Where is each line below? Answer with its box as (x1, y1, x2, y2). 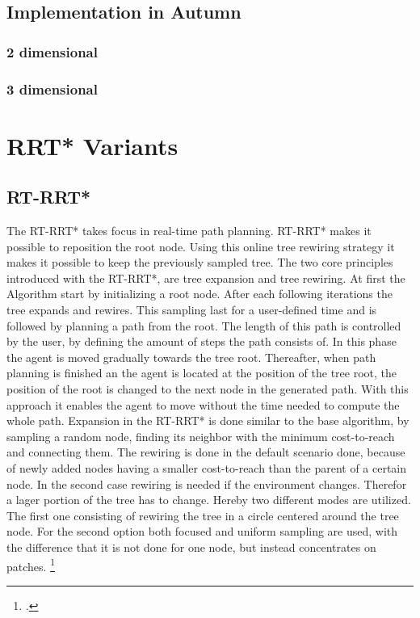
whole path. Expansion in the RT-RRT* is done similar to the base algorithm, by (6, 412, 409, 429)
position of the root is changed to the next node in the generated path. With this (6, 380, 409, 397)
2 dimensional (6, 41, 98, 61)
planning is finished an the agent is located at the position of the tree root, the (6, 364, 397, 381)
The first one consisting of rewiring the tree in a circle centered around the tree (6, 507, 399, 523)
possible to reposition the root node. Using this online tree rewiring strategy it (6, 238, 395, 254)
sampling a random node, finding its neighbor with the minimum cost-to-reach (6, 427, 395, 444)
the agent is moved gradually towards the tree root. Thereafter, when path (6, 348, 376, 365)
